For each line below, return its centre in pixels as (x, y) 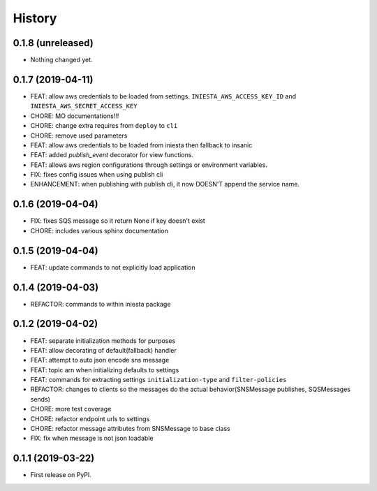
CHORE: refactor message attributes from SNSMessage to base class (130, 429)
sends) (40, 399)
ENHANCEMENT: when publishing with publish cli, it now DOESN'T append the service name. (165, 184)
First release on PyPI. (61, 475)
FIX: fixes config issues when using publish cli (97, 175)
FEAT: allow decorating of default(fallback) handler (104, 350)
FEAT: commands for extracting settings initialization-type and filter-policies (158, 380)
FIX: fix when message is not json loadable (92, 438)
